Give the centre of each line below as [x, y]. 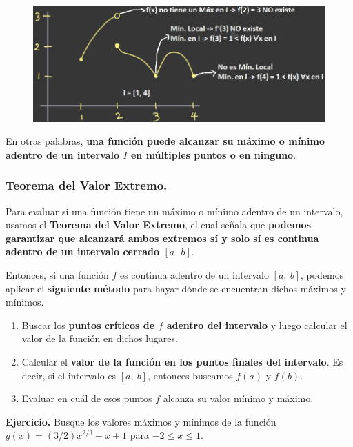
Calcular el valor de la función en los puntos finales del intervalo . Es [182, 362]
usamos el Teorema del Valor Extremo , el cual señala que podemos [159, 225]
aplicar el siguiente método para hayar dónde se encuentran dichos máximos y [176, 288]
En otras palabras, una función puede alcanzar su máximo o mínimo [165, 141]
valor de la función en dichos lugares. [100, 338]
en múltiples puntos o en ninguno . [213, 154]
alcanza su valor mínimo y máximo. [238, 398]
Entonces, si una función [57, 275]
